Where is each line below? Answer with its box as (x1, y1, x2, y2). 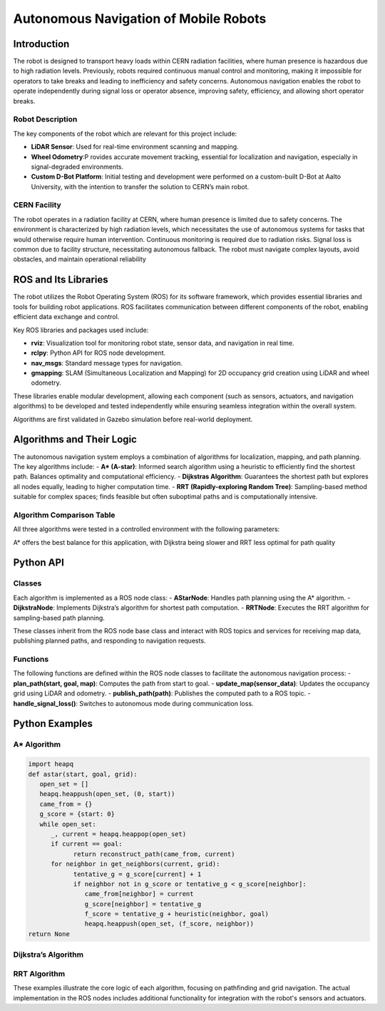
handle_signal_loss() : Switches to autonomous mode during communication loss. (13, 699, 254, 708)
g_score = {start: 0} (39, 810, 115, 818)
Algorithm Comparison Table (13, 510, 115, 520)
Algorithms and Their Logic (13, 433, 137, 446)
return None (28, 930, 71, 938)
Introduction (13, 38, 70, 50)
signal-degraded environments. (31, 162, 124, 171)
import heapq (28, 760, 74, 768)
